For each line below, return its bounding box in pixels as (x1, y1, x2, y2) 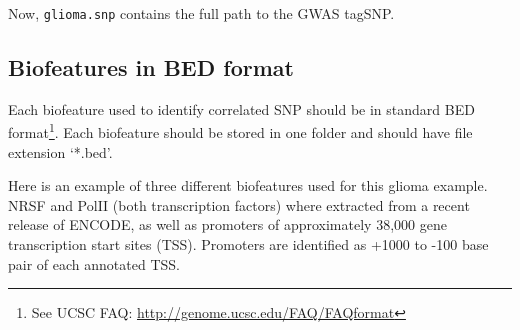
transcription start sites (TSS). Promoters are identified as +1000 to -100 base (8, 234, 489, 255)
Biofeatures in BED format (8, 52, 294, 83)
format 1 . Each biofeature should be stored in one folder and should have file (8, 119, 473, 143)
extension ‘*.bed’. (8, 141, 113, 162)
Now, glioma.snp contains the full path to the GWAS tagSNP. (8, 3, 395, 23)
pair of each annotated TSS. (8, 253, 180, 274)
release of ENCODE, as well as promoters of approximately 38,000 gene (8, 214, 447, 235)
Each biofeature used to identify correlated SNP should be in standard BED (8, 98, 475, 119)
